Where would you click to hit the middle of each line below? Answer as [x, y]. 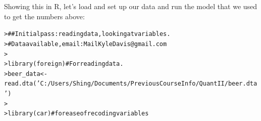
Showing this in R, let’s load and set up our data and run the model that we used [131, 6]
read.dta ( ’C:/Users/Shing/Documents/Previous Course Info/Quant [111, 84]
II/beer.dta [237, 84]
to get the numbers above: [44, 16]
